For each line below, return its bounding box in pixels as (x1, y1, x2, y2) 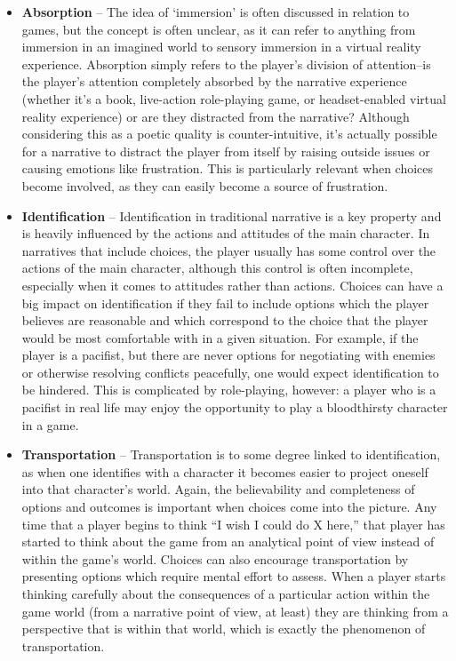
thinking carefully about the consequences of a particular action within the (21, 585, 430, 602)
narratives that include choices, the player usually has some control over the (21, 241, 436, 259)
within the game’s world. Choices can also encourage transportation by (21, 549, 409, 568)
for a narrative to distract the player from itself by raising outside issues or (21, 141, 430, 160)
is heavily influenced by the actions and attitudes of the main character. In (21, 224, 430, 243)
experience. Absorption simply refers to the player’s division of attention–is (21, 54, 431, 73)
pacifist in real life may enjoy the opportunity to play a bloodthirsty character (21, 398, 448, 417)
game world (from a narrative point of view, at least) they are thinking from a (21, 601, 449, 620)
